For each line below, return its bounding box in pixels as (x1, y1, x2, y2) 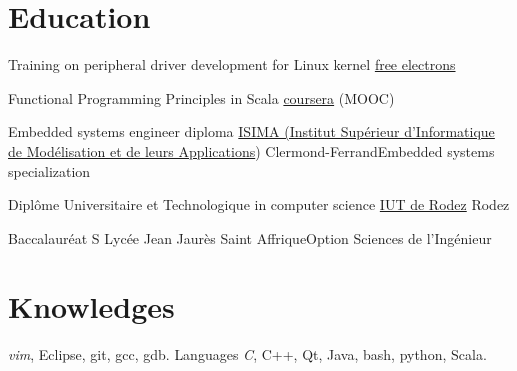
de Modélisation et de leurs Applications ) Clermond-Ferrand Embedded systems (8, 140, 495, 161)
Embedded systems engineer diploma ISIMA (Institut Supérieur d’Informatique (8, 121, 495, 142)
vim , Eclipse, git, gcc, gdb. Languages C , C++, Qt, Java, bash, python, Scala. (8, 344, 487, 365)
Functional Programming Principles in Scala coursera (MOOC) (8, 87, 395, 108)
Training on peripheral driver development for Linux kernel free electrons (8, 54, 456, 75)
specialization (8, 160, 91, 181)
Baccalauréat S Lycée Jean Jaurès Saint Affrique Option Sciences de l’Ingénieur (8, 227, 492, 248)
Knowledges (8, 286, 175, 327)
